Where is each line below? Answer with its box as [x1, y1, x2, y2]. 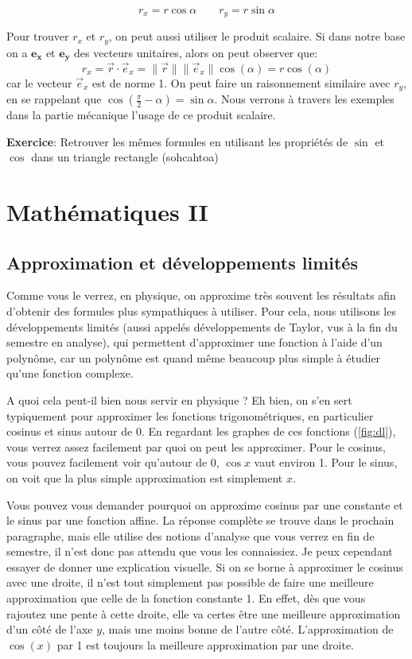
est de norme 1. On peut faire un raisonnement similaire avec [92, 74, 391, 91]
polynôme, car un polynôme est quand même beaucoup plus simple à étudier [6, 349, 381, 366]
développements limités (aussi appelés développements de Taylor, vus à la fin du [6, 318, 398, 335]
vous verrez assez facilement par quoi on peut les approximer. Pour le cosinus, [6, 438, 386, 455]
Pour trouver [6, 28, 69, 45]
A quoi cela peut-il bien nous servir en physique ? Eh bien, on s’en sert [6, 391, 352, 408]
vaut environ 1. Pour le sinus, [254, 454, 398, 471]
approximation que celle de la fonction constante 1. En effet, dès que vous [6, 590, 366, 607]
